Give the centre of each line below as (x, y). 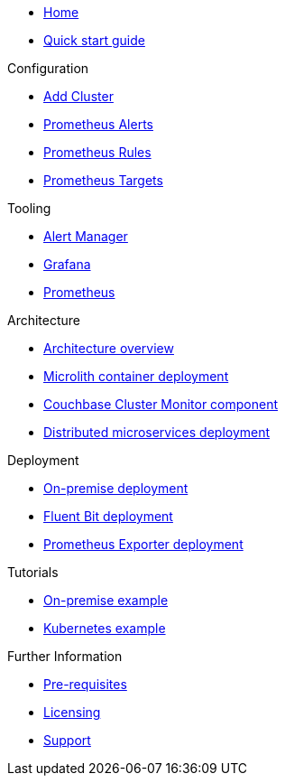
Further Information (65, 656)
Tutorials (33, 572)
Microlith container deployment (136, 376)
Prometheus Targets (103, 180)
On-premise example (106, 600)
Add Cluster (78, 96)
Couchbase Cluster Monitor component (161, 404)
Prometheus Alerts (98, 124)
